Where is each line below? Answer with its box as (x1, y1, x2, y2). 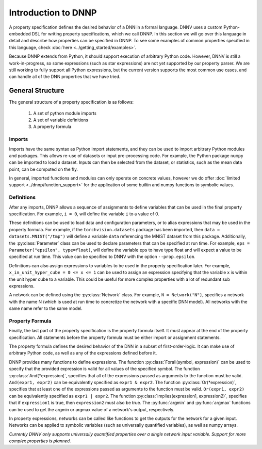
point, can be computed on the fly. (9, 166, 78, 172)
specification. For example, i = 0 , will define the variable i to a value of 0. (9, 211, 160, 217)
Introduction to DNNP (9, 7, 97, 18)
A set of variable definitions (33, 117, 88, 123)
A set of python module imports (33, 110, 97, 116)
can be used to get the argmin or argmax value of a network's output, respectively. (9, 406, 175, 412)
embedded (9, 31, 31, 36)
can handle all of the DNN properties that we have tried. (9, 74, 121, 80)
